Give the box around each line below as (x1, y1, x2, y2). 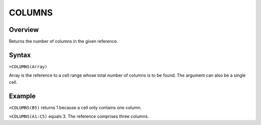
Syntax (9, 51, 31, 59)
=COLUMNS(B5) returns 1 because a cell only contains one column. (9, 104, 142, 111)
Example (9, 92, 36, 100)
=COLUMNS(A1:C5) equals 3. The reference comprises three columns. (9, 113, 149, 119)
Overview (9, 26, 39, 34)
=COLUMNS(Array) (9, 64, 48, 69)
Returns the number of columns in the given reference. (9, 39, 118, 44)
